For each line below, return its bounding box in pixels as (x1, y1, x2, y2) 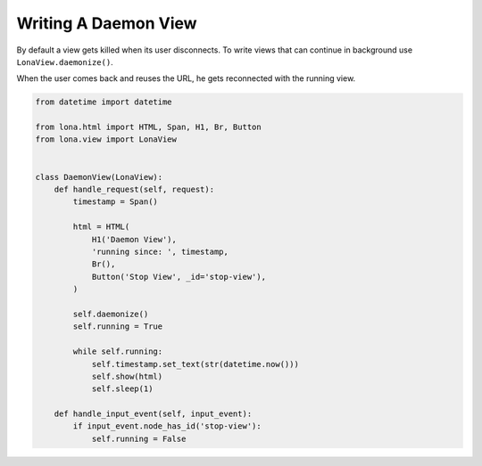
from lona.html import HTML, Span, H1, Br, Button (35, 122, 262, 133)
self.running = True (72, 322, 163, 331)
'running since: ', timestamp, (91, 247, 229, 257)
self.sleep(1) (91, 384, 154, 394)
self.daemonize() (72, 308, 149, 319)
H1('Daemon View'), (91, 234, 178, 244)
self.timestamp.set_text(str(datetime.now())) (91, 359, 299, 369)
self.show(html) (91, 371, 163, 381)
